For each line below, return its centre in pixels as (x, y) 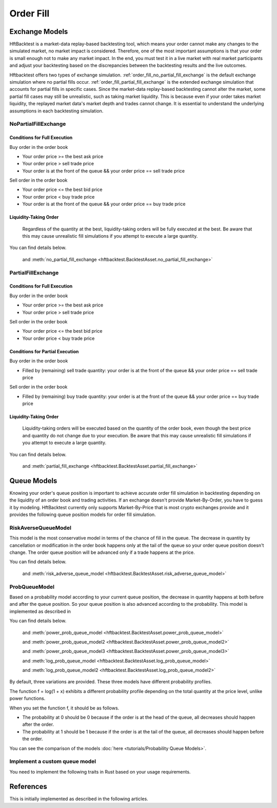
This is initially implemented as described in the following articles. (79, 799)
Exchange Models (39, 32)
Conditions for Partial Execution (44, 351)
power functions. (27, 699)
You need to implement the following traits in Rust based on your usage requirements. (100, 772)
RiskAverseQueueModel (41, 528)
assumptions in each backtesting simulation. (56, 111)
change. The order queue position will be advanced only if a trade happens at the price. (102, 552)
